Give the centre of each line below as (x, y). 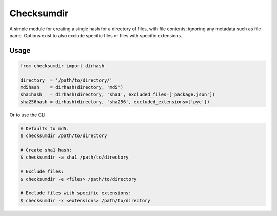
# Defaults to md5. (45, 129)
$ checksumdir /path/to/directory (64, 136)
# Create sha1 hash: (46, 150)
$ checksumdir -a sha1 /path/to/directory (74, 157)
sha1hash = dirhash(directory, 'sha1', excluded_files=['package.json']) (118, 94)
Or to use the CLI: (28, 115)
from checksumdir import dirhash (62, 66)
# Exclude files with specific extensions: (76, 193)
